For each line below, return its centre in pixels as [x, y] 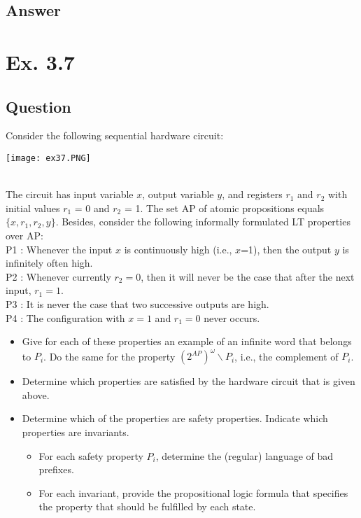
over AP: [24, 235]
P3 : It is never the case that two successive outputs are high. [137, 303]
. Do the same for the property [109, 356]
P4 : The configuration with [65, 317]
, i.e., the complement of [286, 356]
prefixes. [56, 469]
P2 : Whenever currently [58, 276]
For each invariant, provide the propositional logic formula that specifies [193, 492]
